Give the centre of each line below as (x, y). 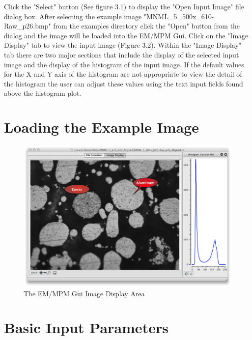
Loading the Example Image (102, 127)
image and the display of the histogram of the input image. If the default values (124, 64)
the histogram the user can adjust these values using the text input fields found (124, 83)
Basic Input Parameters (86, 327)
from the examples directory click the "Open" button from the (147, 26)
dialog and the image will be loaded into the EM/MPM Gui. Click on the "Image (126, 35)
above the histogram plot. (43, 93)
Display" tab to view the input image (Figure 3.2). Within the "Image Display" (123, 45)
